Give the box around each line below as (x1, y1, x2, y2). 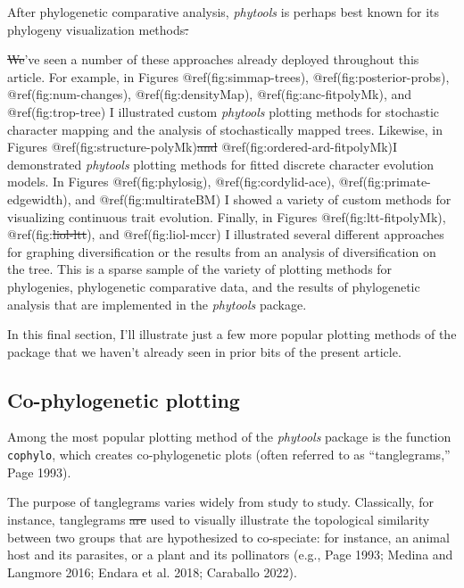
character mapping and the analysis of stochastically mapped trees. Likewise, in (7, 120, 443, 138)
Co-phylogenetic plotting (7, 385, 240, 413)
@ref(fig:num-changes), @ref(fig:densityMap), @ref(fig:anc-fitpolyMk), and (7, 85, 412, 104)
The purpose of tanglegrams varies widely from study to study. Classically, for (7, 493, 434, 511)
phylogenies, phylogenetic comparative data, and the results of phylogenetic (7, 277, 420, 295)
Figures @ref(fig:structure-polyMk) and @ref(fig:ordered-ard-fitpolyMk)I (7, 137, 398, 156)
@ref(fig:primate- (338, 172, 431, 191)
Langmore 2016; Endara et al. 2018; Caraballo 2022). (7, 562, 297, 581)
